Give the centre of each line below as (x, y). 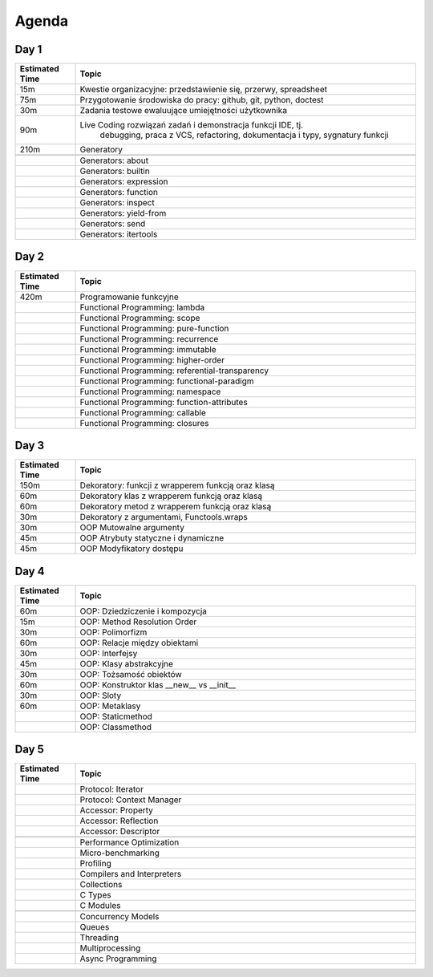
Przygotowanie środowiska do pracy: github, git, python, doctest (202, 100)
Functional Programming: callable (143, 412)
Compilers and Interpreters (131, 874)
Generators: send (113, 224)
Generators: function (119, 193)
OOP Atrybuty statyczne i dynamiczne (152, 538)
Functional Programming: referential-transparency (174, 371)
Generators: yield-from (123, 213)
